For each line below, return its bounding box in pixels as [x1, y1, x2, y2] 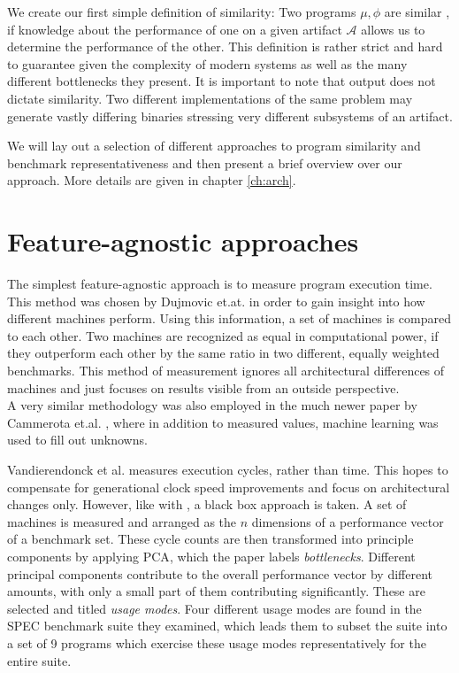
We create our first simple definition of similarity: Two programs [7, 3, 356, 20]
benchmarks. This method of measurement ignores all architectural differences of [7, 361, 445, 380]
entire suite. [7, 651, 72, 669]
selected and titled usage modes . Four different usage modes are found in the [7, 599, 422, 617]
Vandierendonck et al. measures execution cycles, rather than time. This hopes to [7, 460, 448, 478]
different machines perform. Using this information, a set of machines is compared [7, 309, 451, 328]
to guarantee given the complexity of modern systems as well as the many [7, 54, 408, 73]
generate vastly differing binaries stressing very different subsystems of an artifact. [7, 106, 453, 125]
